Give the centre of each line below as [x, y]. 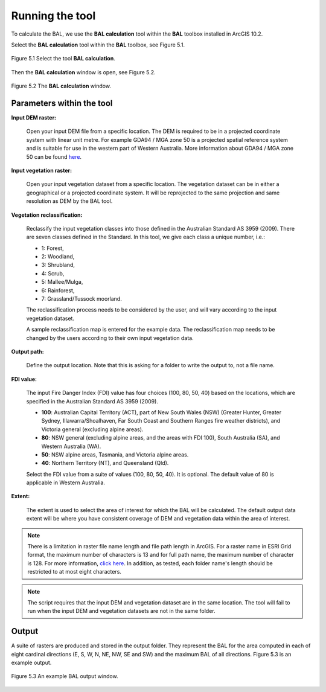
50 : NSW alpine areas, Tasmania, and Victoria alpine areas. [115, 454]
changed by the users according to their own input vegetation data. [110, 338]
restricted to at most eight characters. [75, 572]
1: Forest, [53, 248]
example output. [31, 663]
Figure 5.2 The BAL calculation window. [61, 86]
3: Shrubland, [58, 265]
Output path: [28, 351]
